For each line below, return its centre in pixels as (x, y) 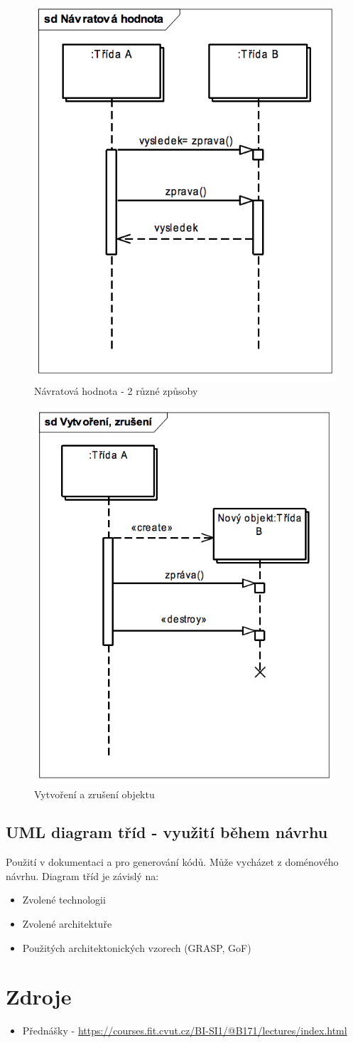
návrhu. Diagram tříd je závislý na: (82, 875)
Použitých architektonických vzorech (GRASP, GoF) (137, 947)
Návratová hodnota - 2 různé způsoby (116, 391)
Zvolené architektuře (67, 924)
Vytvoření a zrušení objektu (94, 794)
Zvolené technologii (64, 900)
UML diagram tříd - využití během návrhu (167, 832)
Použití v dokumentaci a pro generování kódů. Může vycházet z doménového (172, 862)
